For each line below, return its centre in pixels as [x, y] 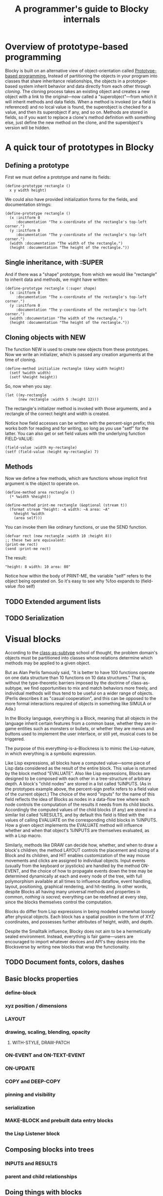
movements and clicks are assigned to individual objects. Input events [75, 861]
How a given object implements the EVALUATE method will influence [74, 825]
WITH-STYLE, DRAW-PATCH [41, 1042]
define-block [21, 993]
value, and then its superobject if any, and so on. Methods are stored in [76, 112]
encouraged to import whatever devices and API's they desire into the [75, 942]
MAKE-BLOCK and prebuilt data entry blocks [59, 1120]
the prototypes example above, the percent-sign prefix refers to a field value [82, 789]
